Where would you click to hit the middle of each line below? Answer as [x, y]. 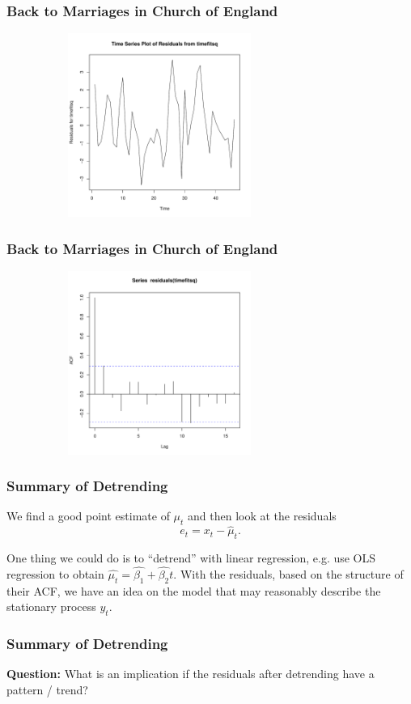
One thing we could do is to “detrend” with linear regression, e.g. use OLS [191, 558]
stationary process [51, 606]
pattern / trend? [47, 689]
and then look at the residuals [262, 516]
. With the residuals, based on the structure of [288, 574]
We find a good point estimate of [88, 516]
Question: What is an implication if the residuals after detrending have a [191, 674]
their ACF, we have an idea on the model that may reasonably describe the [194, 590]
